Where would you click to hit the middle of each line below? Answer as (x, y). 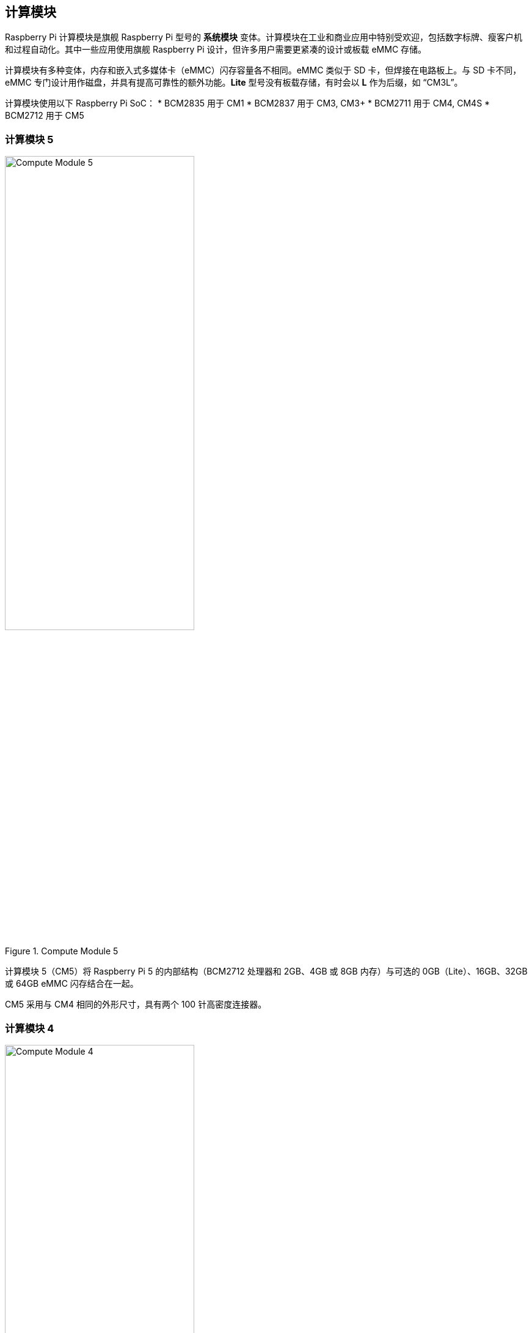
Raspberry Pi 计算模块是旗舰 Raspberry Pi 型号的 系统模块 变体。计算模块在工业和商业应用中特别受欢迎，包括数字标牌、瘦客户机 (264, 37)
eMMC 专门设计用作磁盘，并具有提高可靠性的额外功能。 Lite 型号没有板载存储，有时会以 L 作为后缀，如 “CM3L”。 (234, 83)
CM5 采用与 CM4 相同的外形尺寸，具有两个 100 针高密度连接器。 (136, 1004)
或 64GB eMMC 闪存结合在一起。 (72, 984)
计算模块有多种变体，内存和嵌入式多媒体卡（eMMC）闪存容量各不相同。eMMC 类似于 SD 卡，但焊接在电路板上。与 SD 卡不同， (263, 70)
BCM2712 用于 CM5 (45, 116)
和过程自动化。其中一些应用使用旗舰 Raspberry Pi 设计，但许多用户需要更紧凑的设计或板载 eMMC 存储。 (216, 50)
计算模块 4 (30, 1028)
